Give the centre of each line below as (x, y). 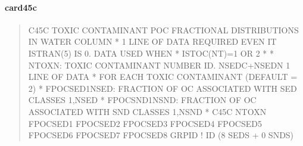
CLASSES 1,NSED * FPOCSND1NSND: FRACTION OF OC (142, 100)
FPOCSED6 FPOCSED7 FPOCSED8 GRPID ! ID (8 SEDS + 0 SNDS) (161, 135)
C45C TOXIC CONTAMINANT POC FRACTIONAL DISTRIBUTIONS (163, 29)
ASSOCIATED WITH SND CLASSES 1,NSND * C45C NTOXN (147, 111)
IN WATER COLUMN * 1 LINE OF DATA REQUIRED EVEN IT (152, 41)
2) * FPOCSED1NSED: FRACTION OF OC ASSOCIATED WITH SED (163, 88)
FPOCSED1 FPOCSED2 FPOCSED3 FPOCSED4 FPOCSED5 (145, 123)
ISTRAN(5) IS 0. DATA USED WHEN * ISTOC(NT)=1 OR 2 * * (151, 53)
